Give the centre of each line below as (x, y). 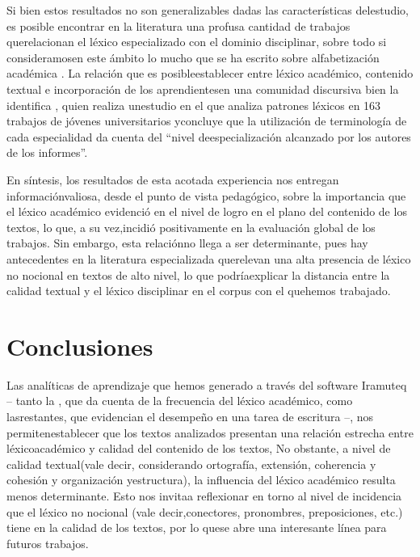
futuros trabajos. (48, 543)
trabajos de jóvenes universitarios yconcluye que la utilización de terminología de (207, 121)
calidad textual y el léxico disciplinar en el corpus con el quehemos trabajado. (199, 291)
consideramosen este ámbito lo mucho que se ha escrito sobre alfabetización (193, 57)
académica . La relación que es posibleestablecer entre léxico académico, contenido (210, 73)
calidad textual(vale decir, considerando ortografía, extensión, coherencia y (191, 464)
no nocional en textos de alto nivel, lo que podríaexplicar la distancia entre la (198, 274)
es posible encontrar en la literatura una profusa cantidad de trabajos (178, 25)
